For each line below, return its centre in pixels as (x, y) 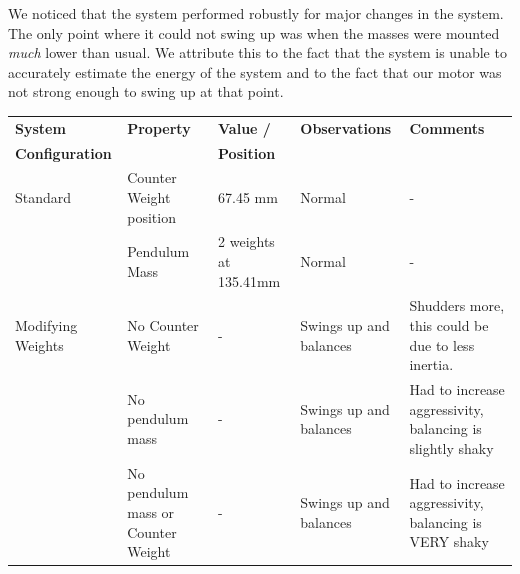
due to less (442, 344)
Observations (346, 127)
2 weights (246, 241)
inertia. (431, 364)
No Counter (163, 325)
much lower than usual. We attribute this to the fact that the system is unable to (257, 52)
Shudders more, (457, 305)
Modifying (46, 325)
